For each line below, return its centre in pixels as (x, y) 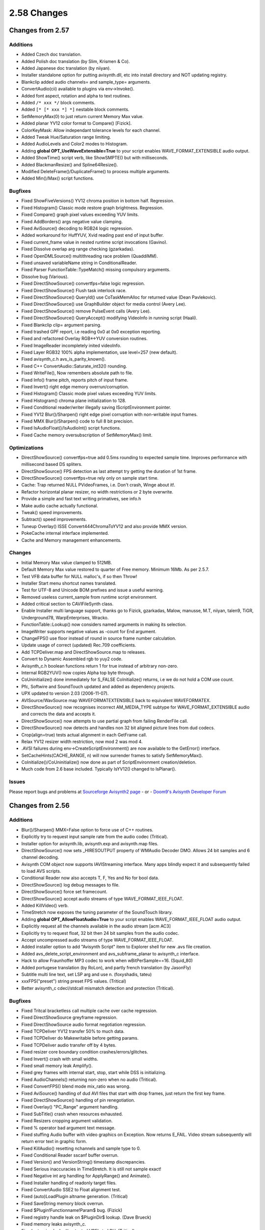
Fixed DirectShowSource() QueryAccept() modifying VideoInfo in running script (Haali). (109, 318)
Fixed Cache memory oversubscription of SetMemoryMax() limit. (87, 435)
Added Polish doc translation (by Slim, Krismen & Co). (76, 61)
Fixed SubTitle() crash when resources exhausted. (72, 1114)
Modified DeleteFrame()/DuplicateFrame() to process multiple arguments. (96, 171)
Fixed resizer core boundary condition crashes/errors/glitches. (85, 1052)
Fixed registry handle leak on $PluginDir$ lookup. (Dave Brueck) (86, 1217)
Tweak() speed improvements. (52, 513)
